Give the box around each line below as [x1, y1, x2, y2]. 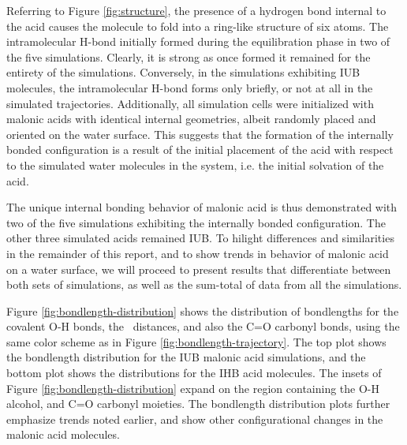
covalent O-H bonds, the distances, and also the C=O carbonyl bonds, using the [6, 318, 400, 335]
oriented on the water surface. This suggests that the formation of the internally [6, 125, 394, 142]
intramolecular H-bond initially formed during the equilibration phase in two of [6, 33, 390, 50]
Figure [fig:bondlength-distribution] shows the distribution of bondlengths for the [6, 302, 399, 319]
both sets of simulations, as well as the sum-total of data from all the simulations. [6, 276, 402, 293]
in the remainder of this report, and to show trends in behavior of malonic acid [6, 245, 389, 261]
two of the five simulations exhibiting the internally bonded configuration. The [6, 214, 386, 230]
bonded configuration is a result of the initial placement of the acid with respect [6, 141, 394, 158]
